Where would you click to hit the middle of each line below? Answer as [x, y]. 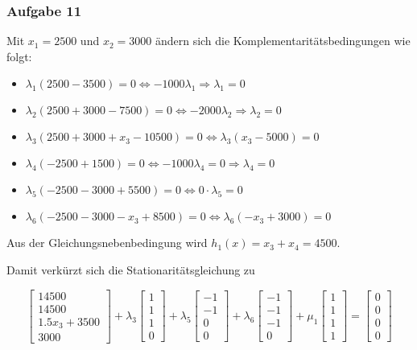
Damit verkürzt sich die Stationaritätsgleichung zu [131, 270]
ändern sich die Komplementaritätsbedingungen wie [283, 41]
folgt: [19, 56]
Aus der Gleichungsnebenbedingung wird [107, 243]
